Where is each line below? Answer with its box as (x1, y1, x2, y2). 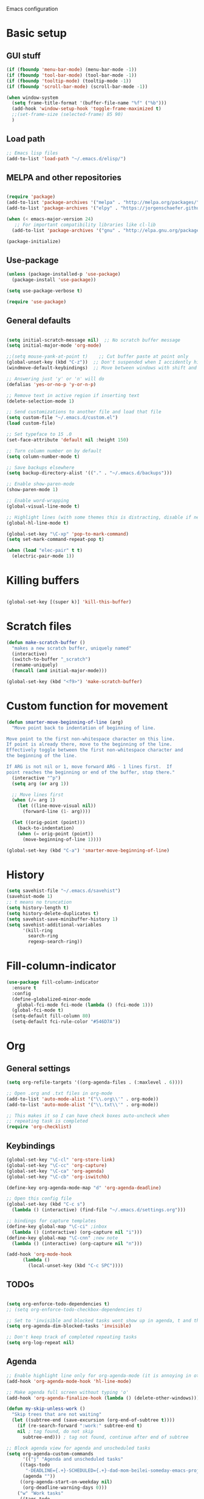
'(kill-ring (22, 927, 53, 934)
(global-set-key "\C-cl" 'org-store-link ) (6, 1157, 115, 1163)
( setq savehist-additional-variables (6, 922, 102, 928)
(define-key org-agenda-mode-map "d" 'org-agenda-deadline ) (6, 1185, 162, 1191)
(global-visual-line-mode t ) (6, 503, 80, 509)
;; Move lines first (12, 792, 64, 798)
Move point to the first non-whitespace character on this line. (6, 736, 175, 742)
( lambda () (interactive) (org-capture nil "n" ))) (12, 1240, 143, 1246)
